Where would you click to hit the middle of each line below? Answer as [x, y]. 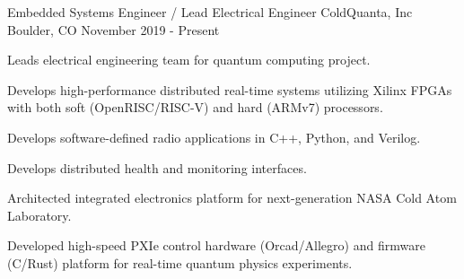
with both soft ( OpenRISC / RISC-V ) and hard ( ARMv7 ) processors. [195, 107]
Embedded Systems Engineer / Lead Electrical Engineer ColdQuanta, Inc [210, 12]
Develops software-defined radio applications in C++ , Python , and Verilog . [214, 137]
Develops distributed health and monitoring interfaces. [157, 167]
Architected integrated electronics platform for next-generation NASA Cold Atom [232, 198]
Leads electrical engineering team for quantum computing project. [189, 60]
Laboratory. [39, 215]
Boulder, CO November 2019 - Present [114, 29]
